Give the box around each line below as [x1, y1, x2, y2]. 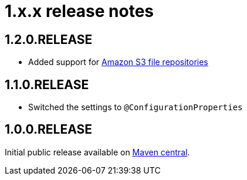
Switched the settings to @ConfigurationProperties [28, 102, 243, 113]
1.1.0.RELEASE [5, 77, 89, 92]
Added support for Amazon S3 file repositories [28, 57, 208, 67]
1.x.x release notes [5, 1, 154, 21]
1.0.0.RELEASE [5, 122, 92, 137]
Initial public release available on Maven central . [5, 147, 190, 157]
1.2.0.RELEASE [5, 32, 93, 47]
